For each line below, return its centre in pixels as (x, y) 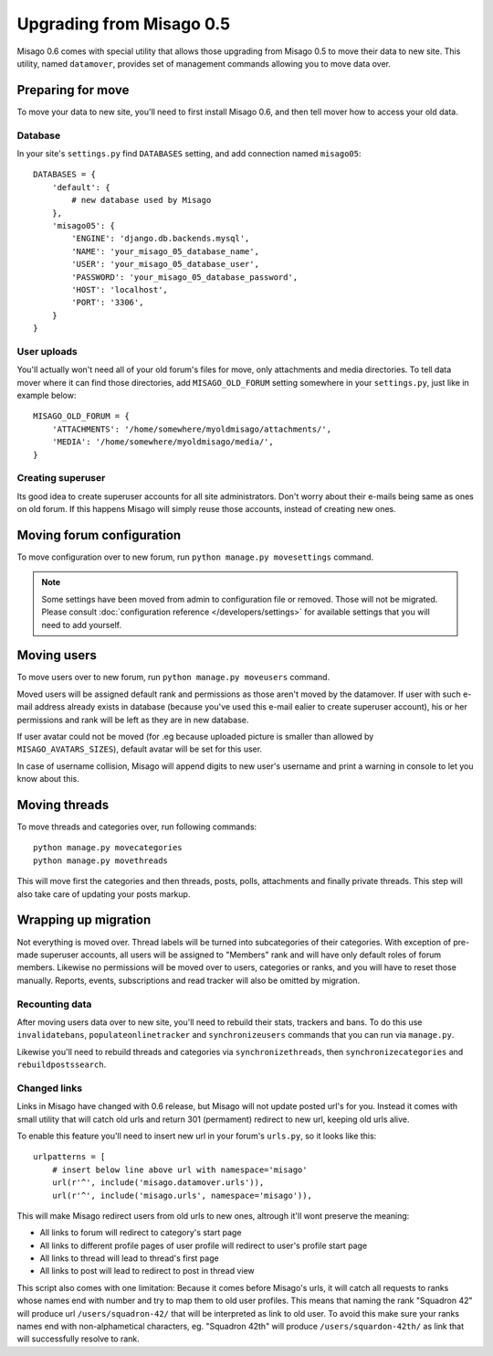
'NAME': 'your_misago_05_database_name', (166, 251)
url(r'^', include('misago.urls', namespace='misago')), (182, 1195)
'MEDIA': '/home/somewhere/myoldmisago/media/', (163, 442)
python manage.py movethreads (101, 860)
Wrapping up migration (84, 920)
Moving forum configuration (99, 535)
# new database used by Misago (142, 200)
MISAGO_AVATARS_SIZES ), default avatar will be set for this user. (140, 749)
